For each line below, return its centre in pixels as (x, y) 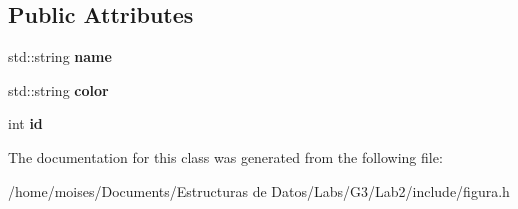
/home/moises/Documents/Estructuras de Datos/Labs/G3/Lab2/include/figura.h (259, 190)
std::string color (58, 89)
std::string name (60, 56)
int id (25, 123)
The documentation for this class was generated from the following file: (225, 156)
